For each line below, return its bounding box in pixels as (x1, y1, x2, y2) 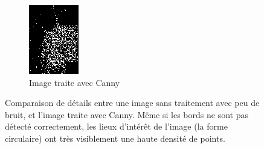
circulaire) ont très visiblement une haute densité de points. (5, 131, 225, 144)
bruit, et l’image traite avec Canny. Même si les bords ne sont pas (5, 108, 248, 121)
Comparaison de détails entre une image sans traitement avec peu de (5, 96, 260, 109)
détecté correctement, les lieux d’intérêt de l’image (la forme (5, 120, 228, 133)
